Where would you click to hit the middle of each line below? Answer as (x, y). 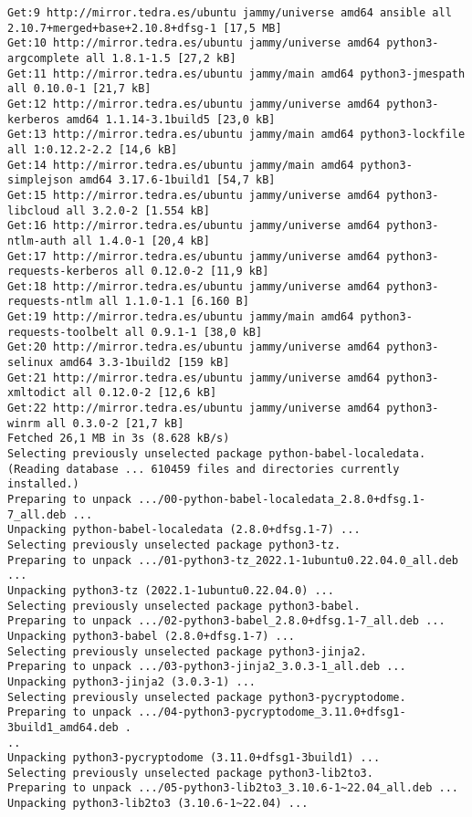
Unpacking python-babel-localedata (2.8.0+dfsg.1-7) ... (184, 530)
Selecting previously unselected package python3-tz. (174, 545)
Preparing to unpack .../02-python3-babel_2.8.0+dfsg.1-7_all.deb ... (226, 621)
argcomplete (43, 58)
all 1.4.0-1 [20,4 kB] (141, 241)
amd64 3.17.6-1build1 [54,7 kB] (177, 180)
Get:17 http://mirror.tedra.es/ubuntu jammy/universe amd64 (194, 256)
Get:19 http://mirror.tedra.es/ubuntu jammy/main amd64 (181, 317)
